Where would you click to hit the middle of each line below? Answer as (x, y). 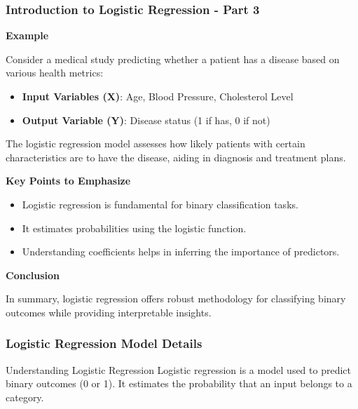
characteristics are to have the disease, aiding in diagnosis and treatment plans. (176, 157)
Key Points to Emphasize (68, 181)
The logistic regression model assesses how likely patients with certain (156, 143)
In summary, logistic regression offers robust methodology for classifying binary (176, 299)
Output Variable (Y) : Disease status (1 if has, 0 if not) (146, 120)
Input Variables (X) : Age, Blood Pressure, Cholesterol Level (158, 96)
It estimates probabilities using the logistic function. (134, 228)
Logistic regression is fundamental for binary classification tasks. (160, 204)
